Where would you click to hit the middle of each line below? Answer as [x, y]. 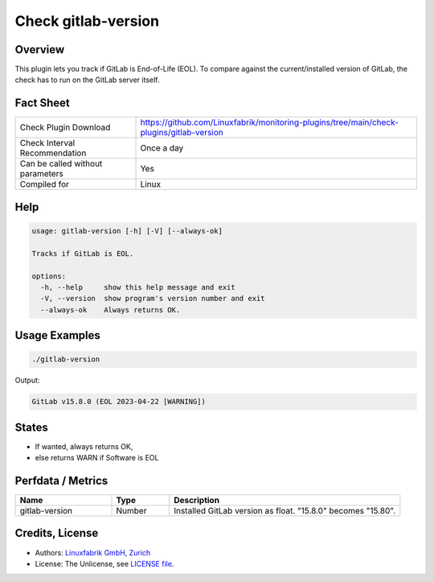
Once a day [162, 148]
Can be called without [61, 163]
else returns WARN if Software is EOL [97, 458]
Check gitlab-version [87, 21]
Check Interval [47, 143]
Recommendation [53, 153]
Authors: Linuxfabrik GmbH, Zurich [93, 552]
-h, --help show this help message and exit [138, 287]
